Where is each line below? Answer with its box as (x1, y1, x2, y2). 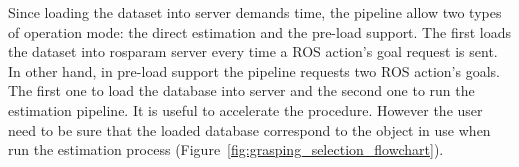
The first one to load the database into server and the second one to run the (8, 80, 475, 101)
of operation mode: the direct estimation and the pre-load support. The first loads (8, 21, 511, 42)
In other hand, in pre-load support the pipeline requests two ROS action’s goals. (8, 60, 500, 81)
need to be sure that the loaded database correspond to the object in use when (8, 119, 491, 140)
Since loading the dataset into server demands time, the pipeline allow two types (8, 2, 502, 22)
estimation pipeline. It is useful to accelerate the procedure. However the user (8, 99, 483, 120)
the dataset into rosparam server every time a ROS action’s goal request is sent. (8, 41, 498, 62)
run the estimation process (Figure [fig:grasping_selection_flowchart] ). (8, 139, 444, 160)
